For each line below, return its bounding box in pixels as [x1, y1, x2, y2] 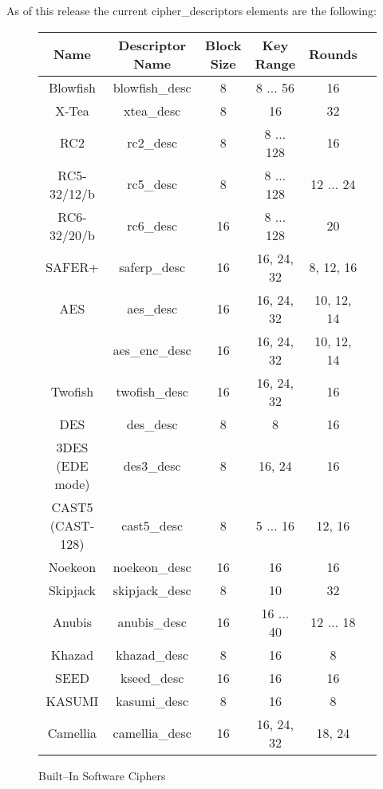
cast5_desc [121, 515, 184, 535]
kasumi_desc [116, 691, 189, 710]
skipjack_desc [113, 580, 191, 599]
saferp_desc [119, 258, 186, 277]
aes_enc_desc [113, 341, 191, 360]
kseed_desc [120, 668, 184, 687]
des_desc [126, 414, 178, 433]
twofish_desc [116, 382, 188, 401]
